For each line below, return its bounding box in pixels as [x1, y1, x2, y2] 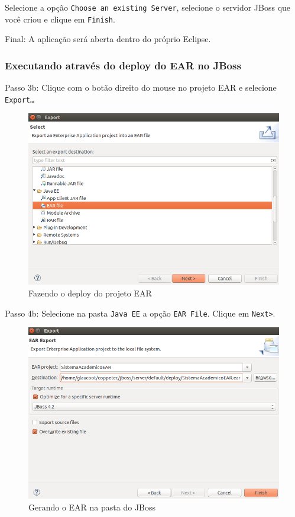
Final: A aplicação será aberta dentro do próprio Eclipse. [5, 33, 211, 45]
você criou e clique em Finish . [5, 12, 115, 25]
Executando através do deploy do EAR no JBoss [5, 58, 241, 72]
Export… [5, 95, 35, 104]
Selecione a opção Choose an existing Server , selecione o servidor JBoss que [5, 1, 291, 13]
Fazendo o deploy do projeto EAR [28, 287, 152, 299]
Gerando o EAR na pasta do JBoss [28, 500, 156, 513]
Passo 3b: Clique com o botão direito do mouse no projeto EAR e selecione [5, 81, 277, 94]
